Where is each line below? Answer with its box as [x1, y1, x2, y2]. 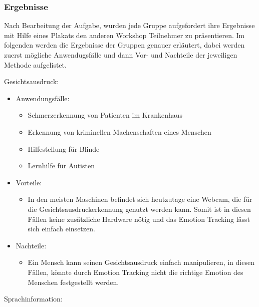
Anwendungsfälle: [16, 93, 70, 103]
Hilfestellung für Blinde [28, 143, 100, 154]
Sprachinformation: [4, 293, 63, 304]
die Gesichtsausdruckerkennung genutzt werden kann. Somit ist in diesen [28, 203, 251, 214]
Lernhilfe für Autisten [28, 160, 95, 171]
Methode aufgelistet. [4, 59, 67, 70]
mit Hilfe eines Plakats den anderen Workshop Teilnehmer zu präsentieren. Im [4, 30, 245, 40]
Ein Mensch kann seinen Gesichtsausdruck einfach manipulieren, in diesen [28, 257, 254, 267]
